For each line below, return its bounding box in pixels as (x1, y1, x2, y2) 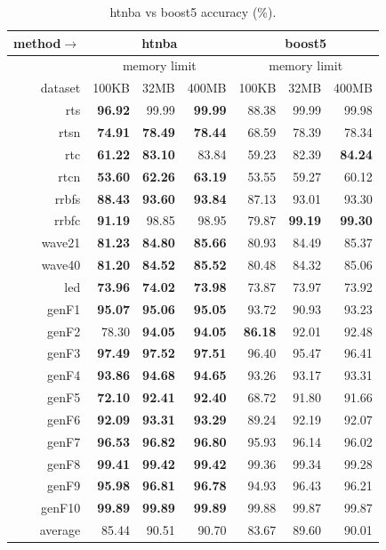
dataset (40, 78, 81, 97)
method (13, 33, 61, 52)
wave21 (41, 233, 81, 252)
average (39, 521, 81, 539)
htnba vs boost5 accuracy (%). (109, 3, 277, 20)
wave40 (41, 255, 81, 274)
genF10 (41, 498, 81, 517)
